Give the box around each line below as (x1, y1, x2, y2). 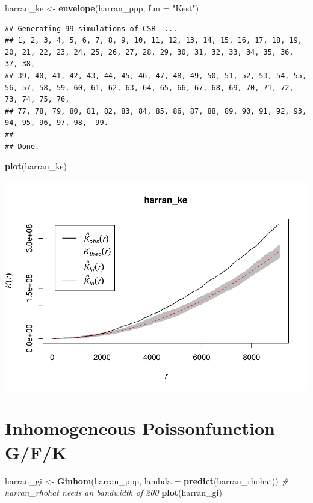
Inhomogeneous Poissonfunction (5, 416, 275, 441)
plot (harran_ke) (5, 160, 67, 172)
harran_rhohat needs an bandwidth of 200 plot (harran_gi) (5, 486, 222, 499)
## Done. (5, 142, 40, 151)
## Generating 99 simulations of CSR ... (5, 24, 178, 33)
